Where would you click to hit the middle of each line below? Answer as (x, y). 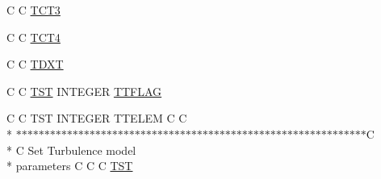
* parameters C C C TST (70, 166)
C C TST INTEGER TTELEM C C (97, 118)
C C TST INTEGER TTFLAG (84, 91)
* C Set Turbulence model (71, 150)
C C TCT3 (33, 10)
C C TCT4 (33, 37)
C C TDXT (35, 64)
